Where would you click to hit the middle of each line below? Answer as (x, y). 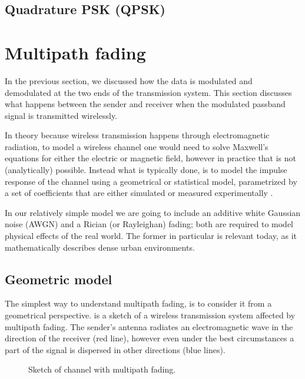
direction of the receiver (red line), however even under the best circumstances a (150, 338)
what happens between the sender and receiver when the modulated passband (145, 104)
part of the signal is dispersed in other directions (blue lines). (115, 349)
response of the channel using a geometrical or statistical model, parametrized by (151, 181)
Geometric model (59, 279)
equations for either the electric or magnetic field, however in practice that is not (151, 158)
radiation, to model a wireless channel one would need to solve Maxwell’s (137, 146)
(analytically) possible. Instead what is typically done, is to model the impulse (146, 170)
